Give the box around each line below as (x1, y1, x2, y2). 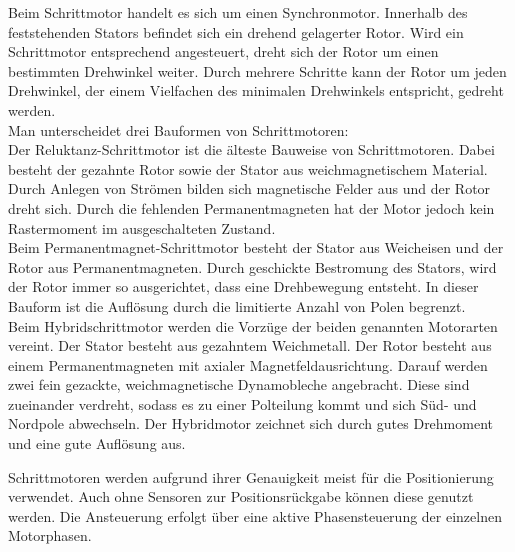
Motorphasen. (8, 525, 92, 546)
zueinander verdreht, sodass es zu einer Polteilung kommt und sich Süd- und (8, 393, 477, 414)
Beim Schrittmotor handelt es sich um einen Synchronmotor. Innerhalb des (8, 2, 468, 22)
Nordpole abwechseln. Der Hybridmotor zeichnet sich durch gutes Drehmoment (8, 413, 493, 434)
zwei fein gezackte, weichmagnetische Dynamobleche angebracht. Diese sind (8, 374, 470, 395)
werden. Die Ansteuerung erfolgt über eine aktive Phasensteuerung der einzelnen (8, 505, 502, 526)
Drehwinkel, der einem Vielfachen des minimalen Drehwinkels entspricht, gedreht (8, 80, 504, 101)
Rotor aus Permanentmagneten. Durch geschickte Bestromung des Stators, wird (8, 256, 497, 277)
